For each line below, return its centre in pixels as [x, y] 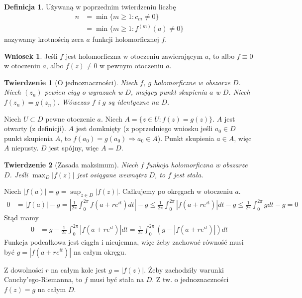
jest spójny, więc [74, 148]
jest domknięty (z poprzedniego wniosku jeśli [144, 128]
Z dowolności [24, 269]
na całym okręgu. [100, 251]
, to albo [222, 56]
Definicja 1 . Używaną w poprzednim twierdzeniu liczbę [90, 6]
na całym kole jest [79, 269]
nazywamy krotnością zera [44, 39]
